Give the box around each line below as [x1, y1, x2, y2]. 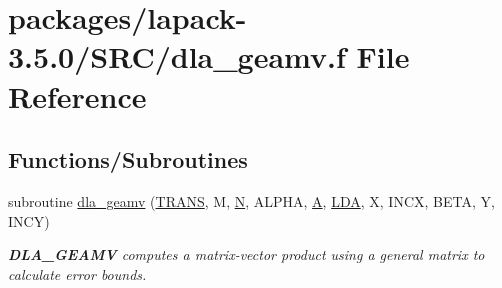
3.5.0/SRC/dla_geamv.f [8, 36, 346, 77]
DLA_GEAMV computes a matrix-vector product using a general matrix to [8, 244, 485, 265]
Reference [8, 75, 147, 116]
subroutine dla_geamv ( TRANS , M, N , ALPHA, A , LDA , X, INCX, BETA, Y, [8, 190, 495, 211]
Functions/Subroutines [8, 144, 248, 175]
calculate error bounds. [8, 263, 147, 284]
